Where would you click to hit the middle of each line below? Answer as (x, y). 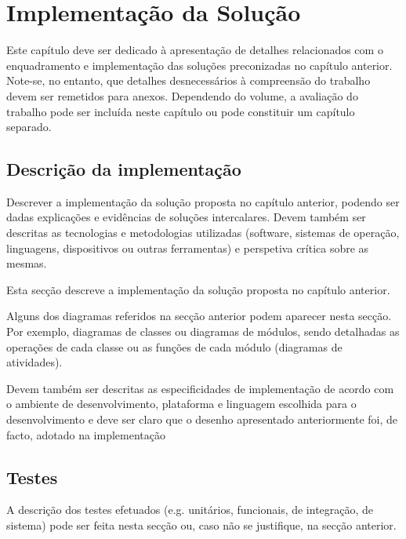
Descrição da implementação (124, 169)
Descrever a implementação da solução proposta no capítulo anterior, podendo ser (203, 201)
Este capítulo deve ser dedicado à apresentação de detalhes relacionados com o (195, 50)
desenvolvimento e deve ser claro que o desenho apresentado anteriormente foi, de (202, 419)
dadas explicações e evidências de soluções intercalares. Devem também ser (186, 217)
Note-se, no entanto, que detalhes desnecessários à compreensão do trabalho (188, 80)
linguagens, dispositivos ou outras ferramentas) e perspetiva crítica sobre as (188, 248)
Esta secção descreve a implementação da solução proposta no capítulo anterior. (198, 289)
